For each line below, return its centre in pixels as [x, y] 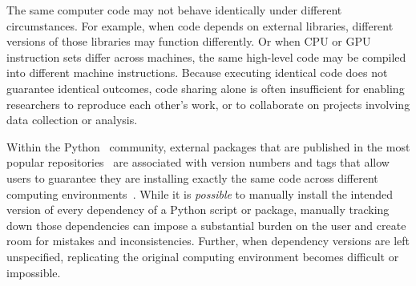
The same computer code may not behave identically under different [174, 10]
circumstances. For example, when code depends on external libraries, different [200, 25]
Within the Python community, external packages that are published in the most [208, 146]
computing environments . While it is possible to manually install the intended [200, 193]
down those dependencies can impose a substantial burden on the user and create [206, 225]
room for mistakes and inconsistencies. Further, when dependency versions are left [208, 241]
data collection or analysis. [72, 120]
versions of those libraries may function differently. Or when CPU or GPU [189, 41]
